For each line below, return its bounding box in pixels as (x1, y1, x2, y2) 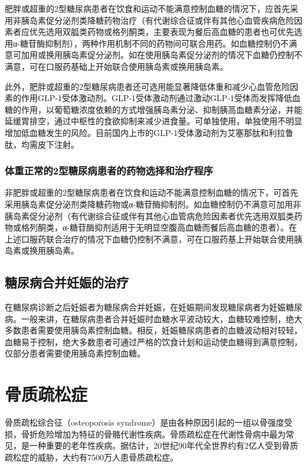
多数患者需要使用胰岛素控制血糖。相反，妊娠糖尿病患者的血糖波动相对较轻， (5, 324, 302, 336)
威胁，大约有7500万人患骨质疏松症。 (37, 450, 178, 463)
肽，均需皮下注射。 (5, 138, 79, 150)
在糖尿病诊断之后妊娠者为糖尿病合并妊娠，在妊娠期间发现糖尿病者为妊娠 (5, 301, 286, 313)
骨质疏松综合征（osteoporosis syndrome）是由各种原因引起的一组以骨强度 (5, 416, 285, 429)
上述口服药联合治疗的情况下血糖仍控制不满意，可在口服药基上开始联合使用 (5, 232, 294, 245)
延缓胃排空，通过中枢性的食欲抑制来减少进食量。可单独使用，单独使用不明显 (5, 115, 302, 127)
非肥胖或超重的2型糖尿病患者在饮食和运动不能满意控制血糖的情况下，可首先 (5, 186, 298, 199)
